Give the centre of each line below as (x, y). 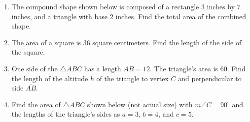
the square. (28, 52)
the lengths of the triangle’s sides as (66, 114)
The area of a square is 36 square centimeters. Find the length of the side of (126, 42)
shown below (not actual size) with (140, 104)
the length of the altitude (50, 78)
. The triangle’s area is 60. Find (198, 68)
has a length (103, 68)
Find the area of (36, 104)
